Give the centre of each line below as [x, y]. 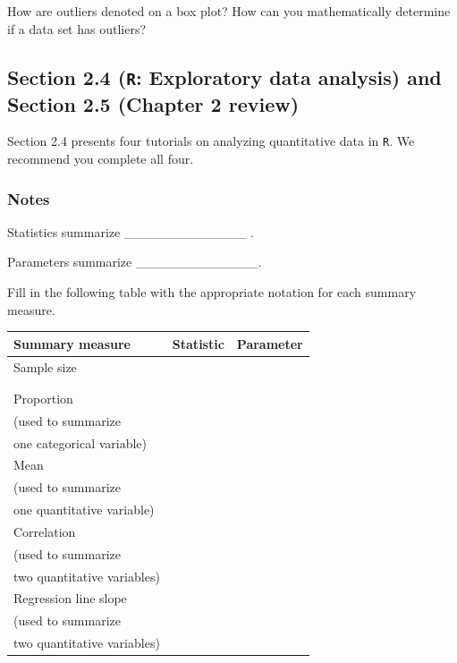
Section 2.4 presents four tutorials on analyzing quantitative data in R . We [211, 141]
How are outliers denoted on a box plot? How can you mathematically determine [229, 11]
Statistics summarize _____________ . [131, 231]
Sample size [45, 366]
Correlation [45, 531]
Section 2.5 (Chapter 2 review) [153, 103]
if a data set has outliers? [77, 28]
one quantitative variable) [84, 510]
